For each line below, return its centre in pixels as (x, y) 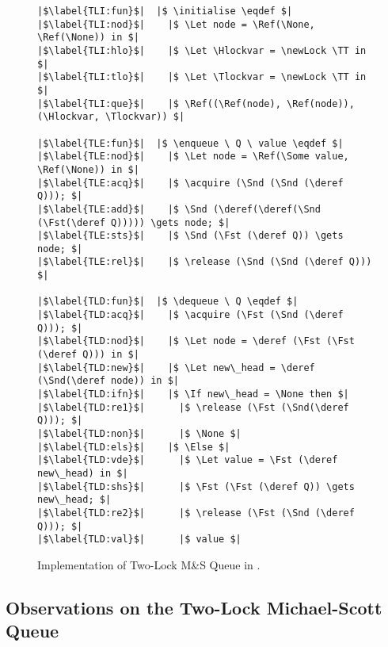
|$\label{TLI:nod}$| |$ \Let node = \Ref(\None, (176, 24)
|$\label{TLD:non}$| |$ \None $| (139, 434)
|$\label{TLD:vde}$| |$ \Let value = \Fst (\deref (188, 460)
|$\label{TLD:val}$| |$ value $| (139, 540)
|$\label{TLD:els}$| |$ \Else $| (134, 447)
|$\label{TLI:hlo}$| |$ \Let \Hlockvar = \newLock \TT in (202, 50)
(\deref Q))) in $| (88, 355)
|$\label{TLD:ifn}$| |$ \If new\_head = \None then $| (193, 394)
